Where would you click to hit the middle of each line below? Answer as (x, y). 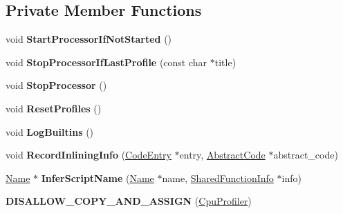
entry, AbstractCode (222, 155)
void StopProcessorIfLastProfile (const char (106, 62)
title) (225, 62)
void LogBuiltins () (50, 131)
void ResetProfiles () (54, 108)
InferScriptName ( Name (98, 177)
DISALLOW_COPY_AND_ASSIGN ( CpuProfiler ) (129, 201)
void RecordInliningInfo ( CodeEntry (89, 155)
